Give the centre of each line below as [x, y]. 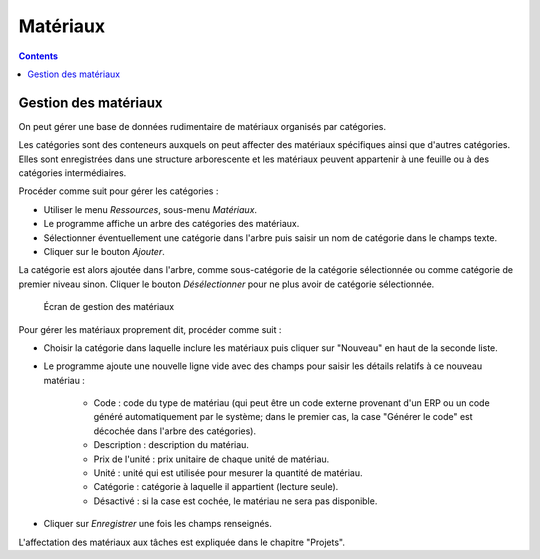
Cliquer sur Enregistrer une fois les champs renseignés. [157, 524]
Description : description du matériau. [171, 445]
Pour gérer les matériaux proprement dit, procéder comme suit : [150, 329]
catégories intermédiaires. [72, 173]
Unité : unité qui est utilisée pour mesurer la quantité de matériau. [228, 473]
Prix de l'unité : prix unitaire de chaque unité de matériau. [211, 459]
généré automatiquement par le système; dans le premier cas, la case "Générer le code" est [283, 417]
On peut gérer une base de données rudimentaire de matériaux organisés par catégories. [202, 126]
